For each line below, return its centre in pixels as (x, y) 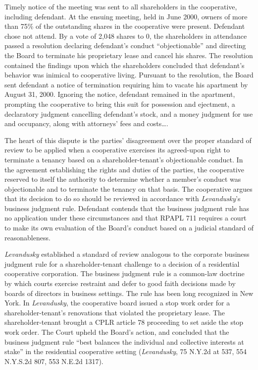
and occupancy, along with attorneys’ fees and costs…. (86, 123)
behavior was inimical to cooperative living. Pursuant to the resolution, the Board (129, 75)
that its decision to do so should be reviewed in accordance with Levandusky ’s (123, 198)
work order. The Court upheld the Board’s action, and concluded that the (117, 332)
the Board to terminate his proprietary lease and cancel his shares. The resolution (129, 55)
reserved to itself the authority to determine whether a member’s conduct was (123, 179)
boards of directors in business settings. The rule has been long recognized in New (129, 293)
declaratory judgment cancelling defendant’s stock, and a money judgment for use (129, 113)
